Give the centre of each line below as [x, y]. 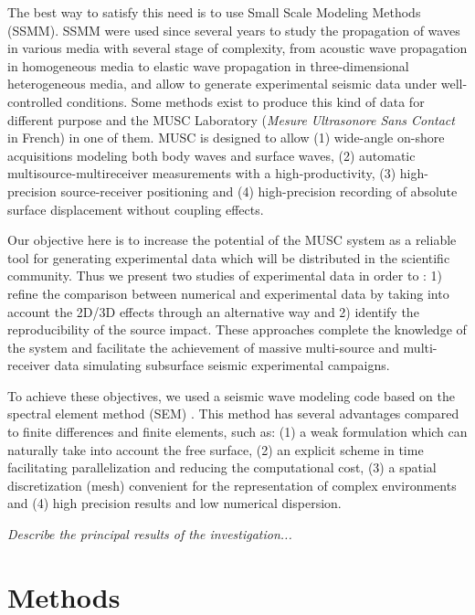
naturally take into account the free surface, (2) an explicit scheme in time [216, 449]
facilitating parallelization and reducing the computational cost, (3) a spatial [222, 467]
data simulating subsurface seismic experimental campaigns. [222, 365]
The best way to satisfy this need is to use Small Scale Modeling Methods [214, 12]
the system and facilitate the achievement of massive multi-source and [203, 347]
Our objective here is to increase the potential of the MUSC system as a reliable [232, 240]
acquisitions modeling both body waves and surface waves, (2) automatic [211, 155]
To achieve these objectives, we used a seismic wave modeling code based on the [231, 395]
